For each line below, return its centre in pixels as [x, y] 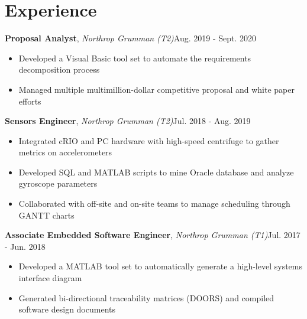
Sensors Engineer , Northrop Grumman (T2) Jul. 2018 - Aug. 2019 [128, 121]
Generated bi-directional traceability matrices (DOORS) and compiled [146, 297]
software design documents [67, 309]
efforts [30, 101]
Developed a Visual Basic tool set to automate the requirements [135, 58]
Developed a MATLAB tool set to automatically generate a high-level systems [161, 266]
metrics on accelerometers [65, 152]
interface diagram [50, 278]
